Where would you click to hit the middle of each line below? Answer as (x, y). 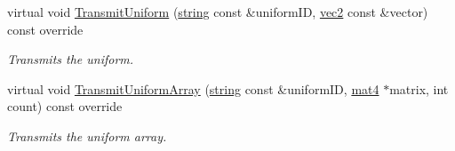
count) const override (65, 106)
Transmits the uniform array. (87, 135)
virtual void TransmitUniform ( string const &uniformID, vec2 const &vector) (218, 12)
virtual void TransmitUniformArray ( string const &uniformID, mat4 (193, 88)
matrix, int (419, 88)
